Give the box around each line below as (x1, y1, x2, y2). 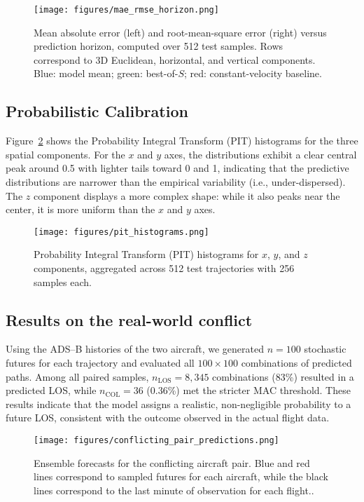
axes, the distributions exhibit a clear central (164, 147, 357, 161)
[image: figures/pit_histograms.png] (34, 226, 209, 237)
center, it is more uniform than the (6, 202, 155, 217)
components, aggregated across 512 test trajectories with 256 (34, 261, 295, 276)
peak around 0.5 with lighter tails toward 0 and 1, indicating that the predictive (6, 161, 349, 175)
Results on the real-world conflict (6, 308, 253, 330)
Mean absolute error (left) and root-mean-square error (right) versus (34, 25, 327, 39)
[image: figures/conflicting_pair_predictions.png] (34, 435, 279, 445)
